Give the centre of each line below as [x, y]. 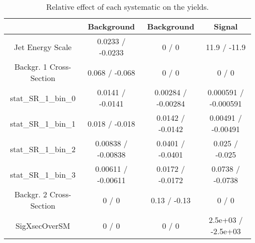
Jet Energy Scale [43, 47]
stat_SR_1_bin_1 [43, 123]
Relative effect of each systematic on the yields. [127, 7]
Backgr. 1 [31, 67]
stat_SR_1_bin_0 [43, 98]
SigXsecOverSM [43, 225]
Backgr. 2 [31, 194]
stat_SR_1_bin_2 [43, 149]
